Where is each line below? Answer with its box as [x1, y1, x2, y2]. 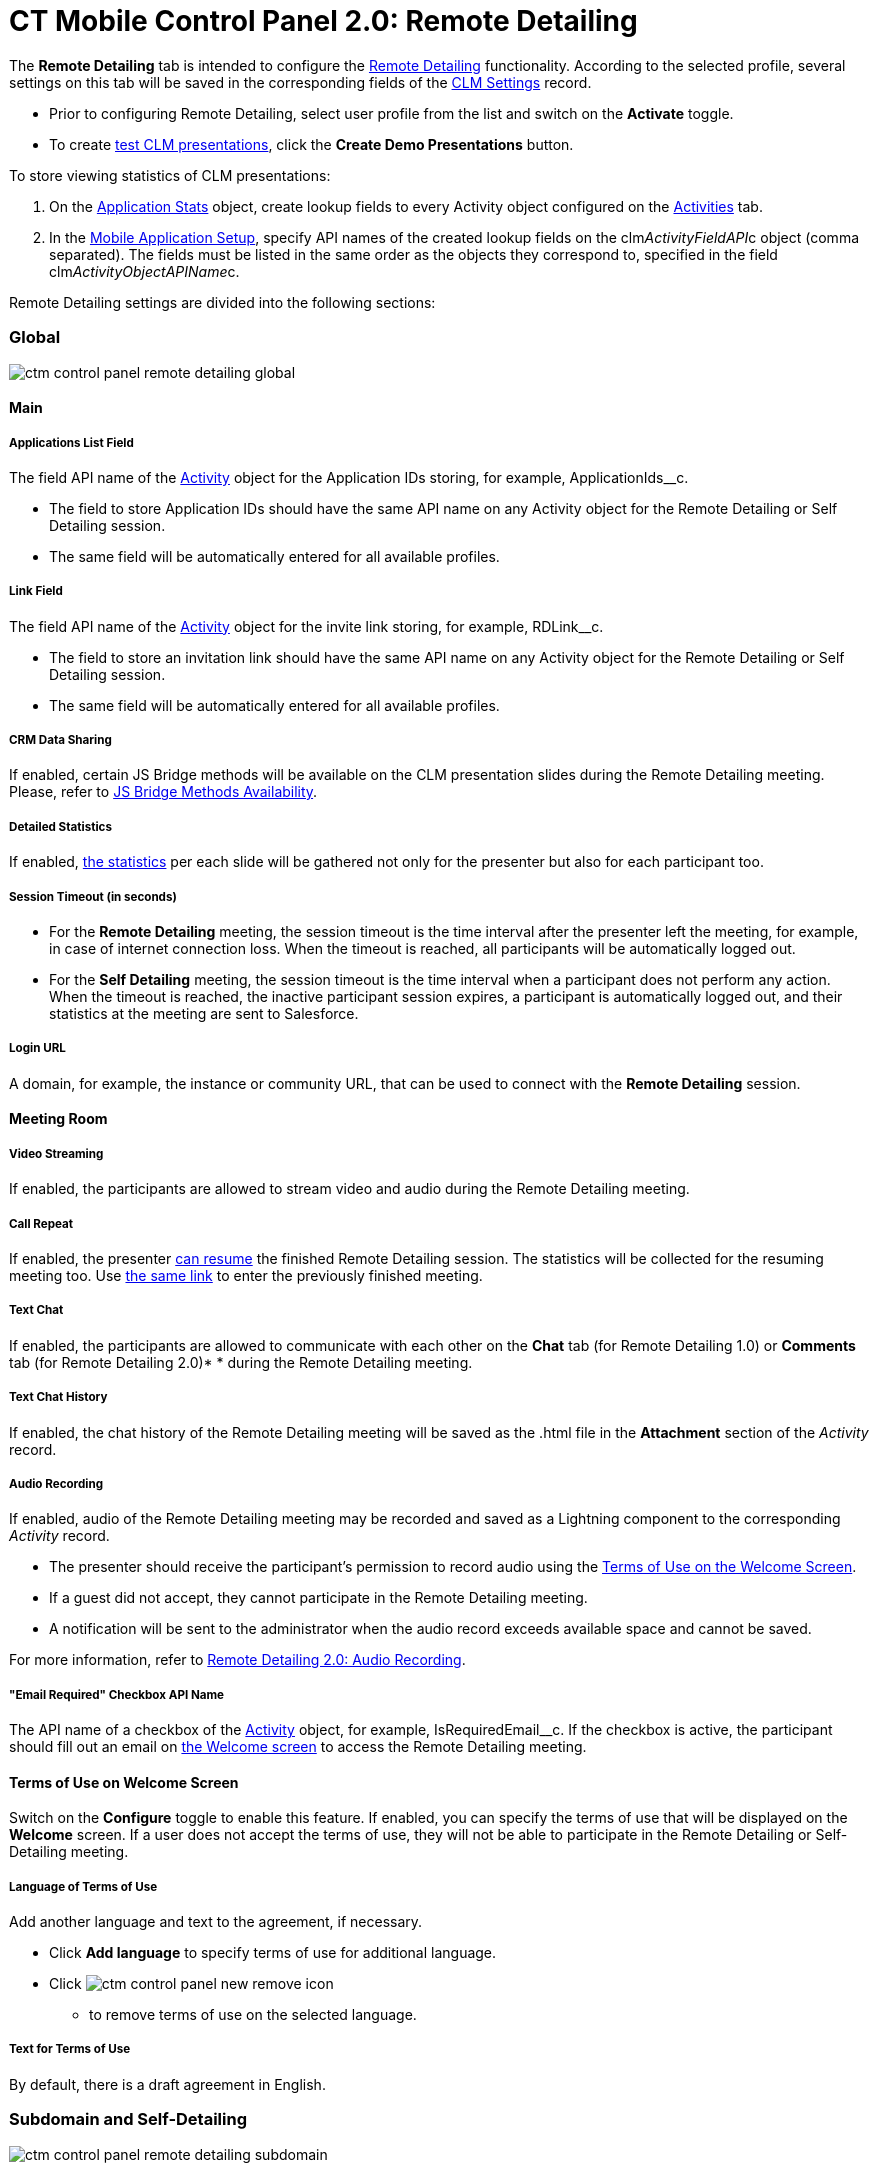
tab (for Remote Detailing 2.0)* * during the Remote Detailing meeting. [9, 1353, 473, 1371]
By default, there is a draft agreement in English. [9, 2075, 326, 2093]
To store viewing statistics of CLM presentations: [9, 166, 331, 184]
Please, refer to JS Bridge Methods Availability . [9, 783, 318, 801]
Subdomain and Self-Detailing [9, 2109, 248, 2130]
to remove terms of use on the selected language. [89, 2006, 417, 2024]
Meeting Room [9, 1110, 108, 1128]
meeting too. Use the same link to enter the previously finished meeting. [9, 1266, 483, 1284]
